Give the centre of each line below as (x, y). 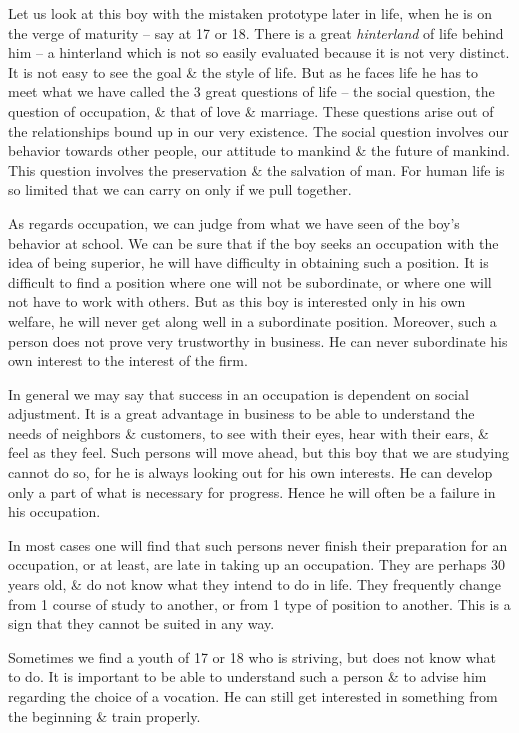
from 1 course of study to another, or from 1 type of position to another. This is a (259, 603)
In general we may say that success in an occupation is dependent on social (238, 393)
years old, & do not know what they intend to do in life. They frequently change (254, 584)
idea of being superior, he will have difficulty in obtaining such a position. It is (248, 262)
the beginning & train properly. (104, 715)
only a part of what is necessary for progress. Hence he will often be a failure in (252, 491)
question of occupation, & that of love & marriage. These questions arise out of (251, 110)
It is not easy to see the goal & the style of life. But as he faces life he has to (243, 71)
